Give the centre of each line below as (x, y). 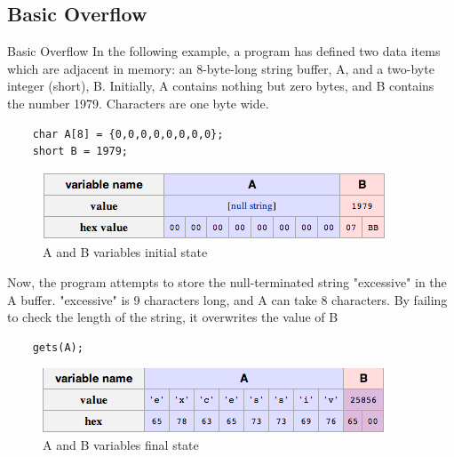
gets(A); (58, 347)
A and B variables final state (121, 444)
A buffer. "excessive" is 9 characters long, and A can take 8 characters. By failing (227, 299)
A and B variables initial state (125, 252)
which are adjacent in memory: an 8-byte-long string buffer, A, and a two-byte (221, 68)
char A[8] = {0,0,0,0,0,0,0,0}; (128, 134)
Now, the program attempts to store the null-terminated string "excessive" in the (227, 281)
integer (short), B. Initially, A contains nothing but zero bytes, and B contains (221, 86)
